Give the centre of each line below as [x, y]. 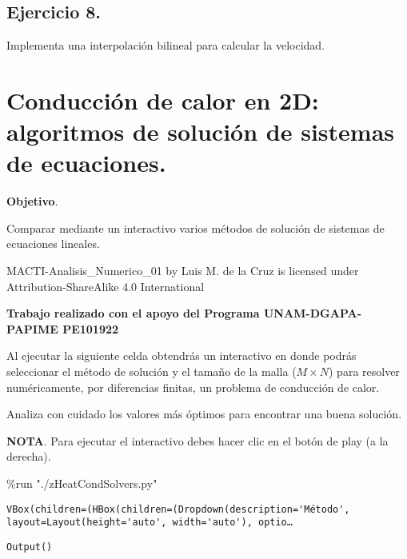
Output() [30, 547]
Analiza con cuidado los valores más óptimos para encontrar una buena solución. [204, 414]
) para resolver [364, 371]
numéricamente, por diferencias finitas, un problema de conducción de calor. [193, 387]
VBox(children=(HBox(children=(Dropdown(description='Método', [178, 509]
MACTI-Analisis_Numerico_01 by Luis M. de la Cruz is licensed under [183, 271]
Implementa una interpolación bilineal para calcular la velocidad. [166, 45]
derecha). [29, 456]
